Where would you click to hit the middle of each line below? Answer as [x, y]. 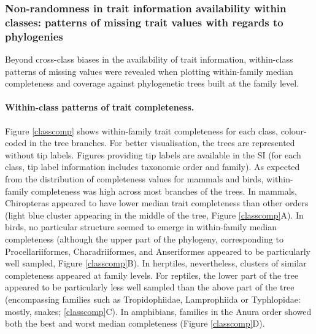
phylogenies [34, 36]
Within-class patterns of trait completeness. [100, 107]
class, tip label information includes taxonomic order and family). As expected [152, 167]
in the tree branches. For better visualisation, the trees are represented [162, 143]
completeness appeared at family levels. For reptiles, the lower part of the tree [152, 275]
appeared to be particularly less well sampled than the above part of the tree [150, 287]
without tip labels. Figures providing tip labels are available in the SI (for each [153, 154]
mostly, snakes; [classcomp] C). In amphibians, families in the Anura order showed [158, 311]
